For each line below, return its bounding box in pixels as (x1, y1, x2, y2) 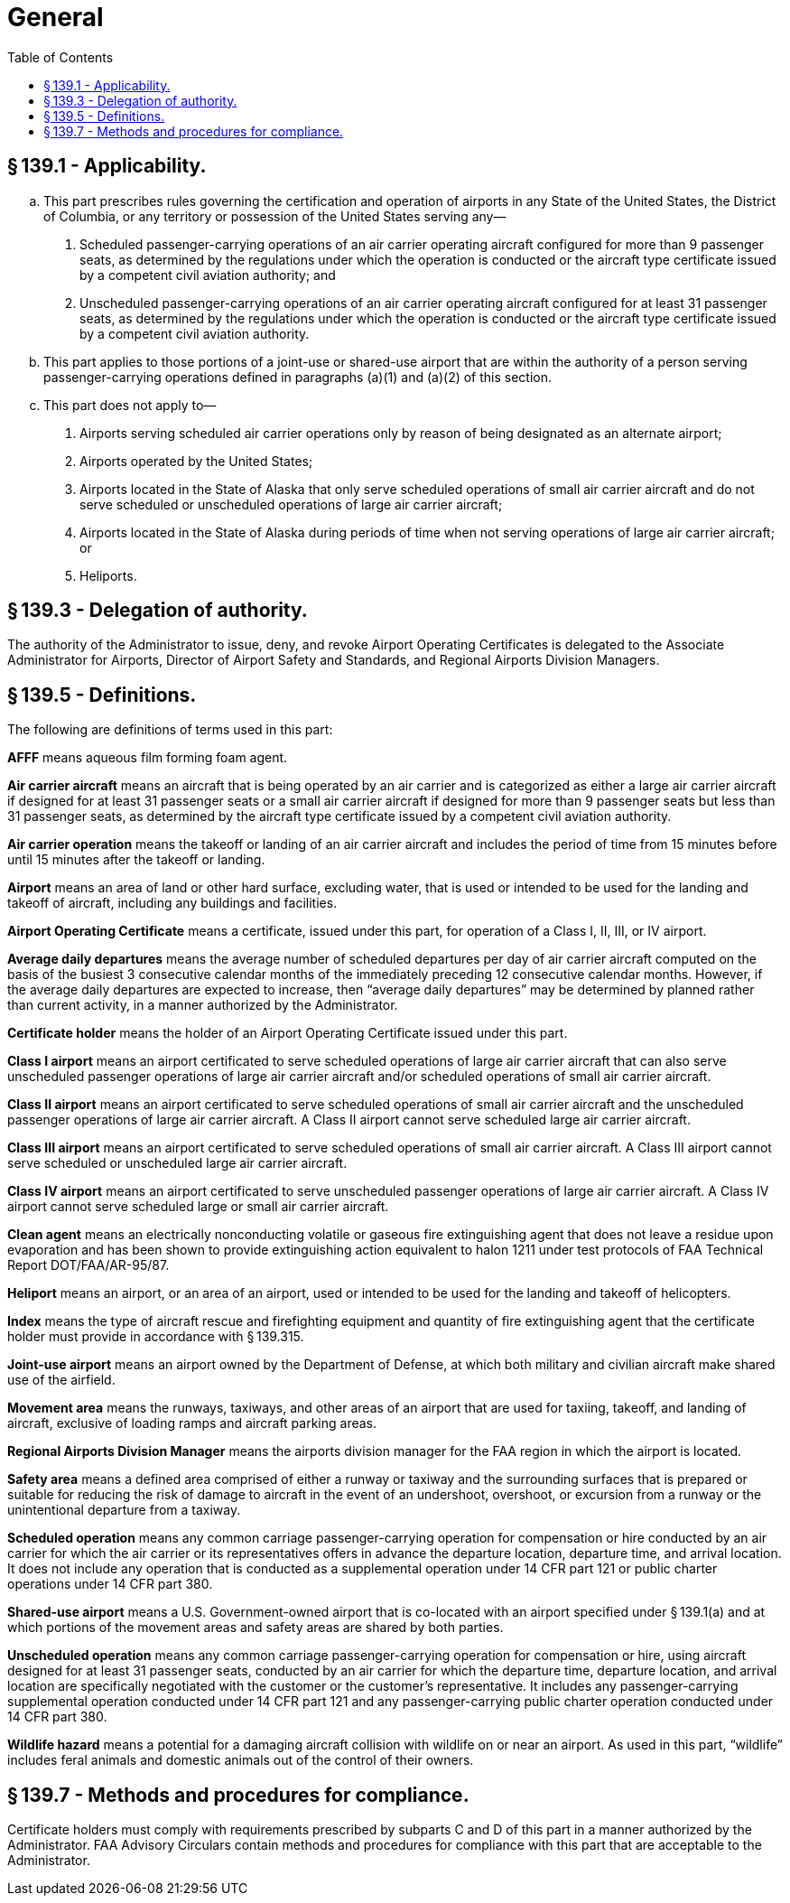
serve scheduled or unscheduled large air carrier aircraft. (7, 1155, 348, 1171)
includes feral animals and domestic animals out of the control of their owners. (7, 1752, 474, 1768)
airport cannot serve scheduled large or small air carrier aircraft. (7, 1199, 389, 1215)
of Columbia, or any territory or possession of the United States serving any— (43, 208, 507, 224)
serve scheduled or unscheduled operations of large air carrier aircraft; (79, 496, 503, 512)
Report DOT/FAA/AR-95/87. (7, 1257, 170, 1273)
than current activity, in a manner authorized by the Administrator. (7, 997, 398, 1013)
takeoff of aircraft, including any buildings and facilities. (7, 895, 338, 911)
